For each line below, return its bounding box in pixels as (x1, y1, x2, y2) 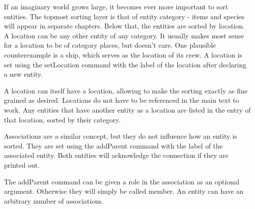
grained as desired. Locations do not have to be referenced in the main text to (4, 95, 239, 105)
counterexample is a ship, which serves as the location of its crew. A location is (4, 49, 242, 60)
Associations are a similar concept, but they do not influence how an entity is (4, 131, 237, 141)
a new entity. (4, 69, 43, 79)
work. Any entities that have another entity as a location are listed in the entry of (4, 104, 251, 115)
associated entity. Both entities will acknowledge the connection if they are (4, 150, 228, 160)
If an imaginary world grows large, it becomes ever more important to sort (4, 1, 228, 11)
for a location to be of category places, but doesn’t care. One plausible (4, 40, 216, 50)
